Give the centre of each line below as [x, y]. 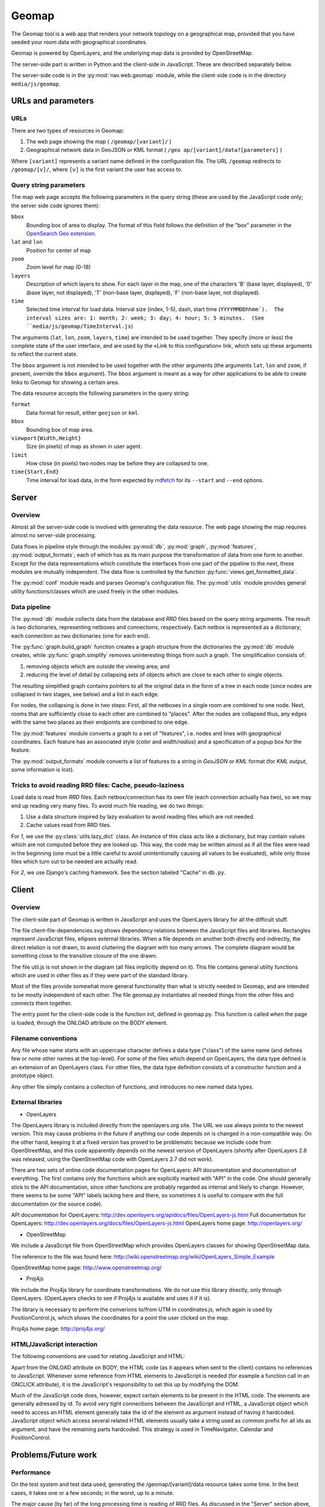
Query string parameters [48, 185]
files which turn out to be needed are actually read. [74, 861]
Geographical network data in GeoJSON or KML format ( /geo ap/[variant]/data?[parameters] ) [154, 150]
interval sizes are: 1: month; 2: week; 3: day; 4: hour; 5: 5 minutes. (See [145, 318]
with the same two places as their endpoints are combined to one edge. [100, 722]
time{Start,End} [35, 472]
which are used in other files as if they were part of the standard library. [100, 975]
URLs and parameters [53, 101]
